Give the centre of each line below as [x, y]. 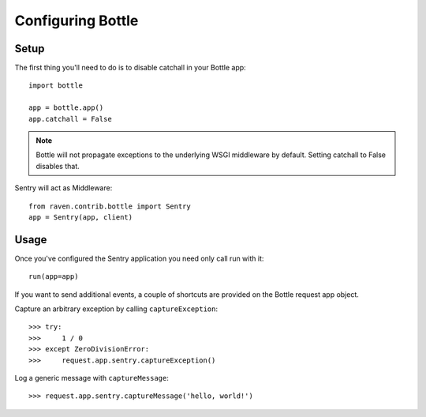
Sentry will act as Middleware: [64, 188]
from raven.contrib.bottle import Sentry [110, 206]
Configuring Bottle [77, 21]
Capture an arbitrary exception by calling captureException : [116, 309]
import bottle [56, 86]
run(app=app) [54, 277]
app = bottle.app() [66, 108]
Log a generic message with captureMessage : [92, 378]
